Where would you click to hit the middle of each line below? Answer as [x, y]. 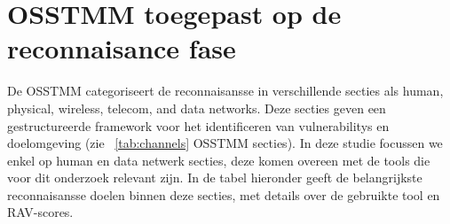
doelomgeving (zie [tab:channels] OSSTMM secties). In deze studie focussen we [225, 143]
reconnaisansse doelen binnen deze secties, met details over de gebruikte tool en [224, 194]
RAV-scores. [40, 212]
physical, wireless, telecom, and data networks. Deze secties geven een [197, 108]
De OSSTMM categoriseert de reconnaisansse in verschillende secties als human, [225, 91]
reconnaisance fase [122, 48]
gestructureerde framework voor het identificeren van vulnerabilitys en [198, 125]
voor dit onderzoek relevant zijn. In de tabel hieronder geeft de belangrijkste [215, 178]
